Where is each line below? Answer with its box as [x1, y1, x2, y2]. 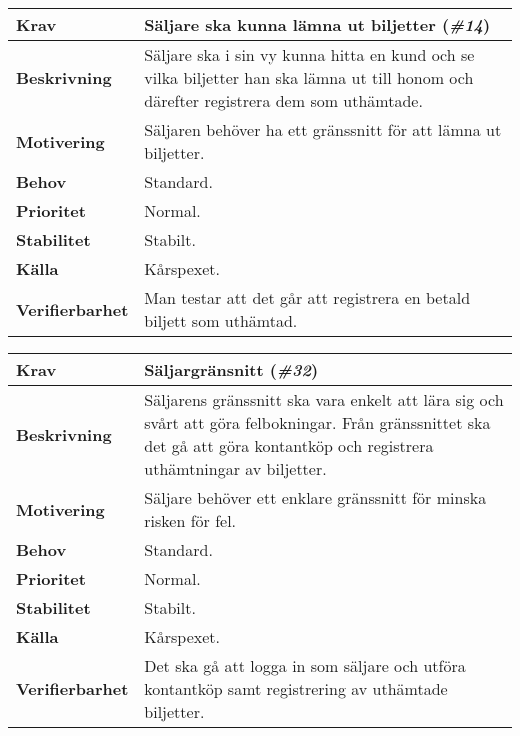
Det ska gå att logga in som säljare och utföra [144, 654, 466, 677]
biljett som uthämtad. [144, 309, 298, 332]
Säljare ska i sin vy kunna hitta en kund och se [144, 43, 475, 66]
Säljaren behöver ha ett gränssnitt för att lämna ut [144, 118, 502, 141]
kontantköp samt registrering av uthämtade [144, 677, 448, 700]
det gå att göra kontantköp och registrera [144, 434, 434, 457]
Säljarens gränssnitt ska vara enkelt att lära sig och [144, 388, 504, 411]
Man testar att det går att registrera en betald [144, 286, 471, 309]
